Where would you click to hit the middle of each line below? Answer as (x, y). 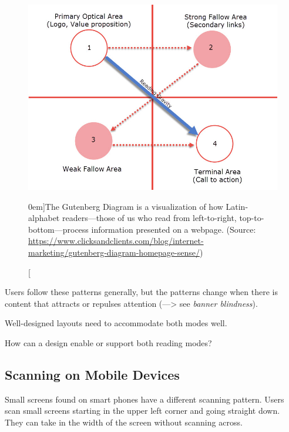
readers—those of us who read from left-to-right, (149, 218)
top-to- (252, 218)
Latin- (237, 206)
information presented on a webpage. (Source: (174, 229)
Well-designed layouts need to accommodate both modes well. (116, 323)
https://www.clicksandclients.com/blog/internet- (116, 241)
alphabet (44, 218)
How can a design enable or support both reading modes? (108, 342)
